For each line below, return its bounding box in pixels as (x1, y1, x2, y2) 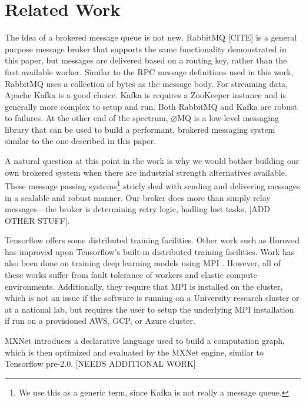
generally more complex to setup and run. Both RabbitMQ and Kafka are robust (5, 100, 297, 112)
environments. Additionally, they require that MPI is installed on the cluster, (5, 280, 283, 292)
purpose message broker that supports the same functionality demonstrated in (5, 42, 287, 55)
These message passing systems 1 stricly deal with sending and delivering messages (5, 178, 300, 192)
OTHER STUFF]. (5, 214, 70, 226)
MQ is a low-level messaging (177, 112, 279, 124)
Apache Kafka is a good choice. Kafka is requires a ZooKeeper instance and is (5, 89, 287, 101)
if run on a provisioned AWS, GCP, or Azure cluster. (5, 314, 195, 327)
